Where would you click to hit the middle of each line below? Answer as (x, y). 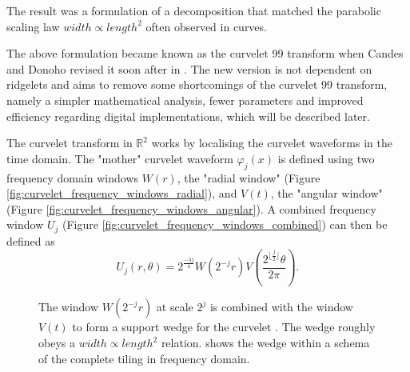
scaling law (33, 26)
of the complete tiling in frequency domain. (144, 358)
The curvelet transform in (70, 143)
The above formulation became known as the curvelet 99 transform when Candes (205, 53)
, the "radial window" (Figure (249, 177)
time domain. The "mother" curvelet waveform (120, 158)
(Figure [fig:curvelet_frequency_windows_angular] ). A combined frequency (191, 208)
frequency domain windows (73, 177)
